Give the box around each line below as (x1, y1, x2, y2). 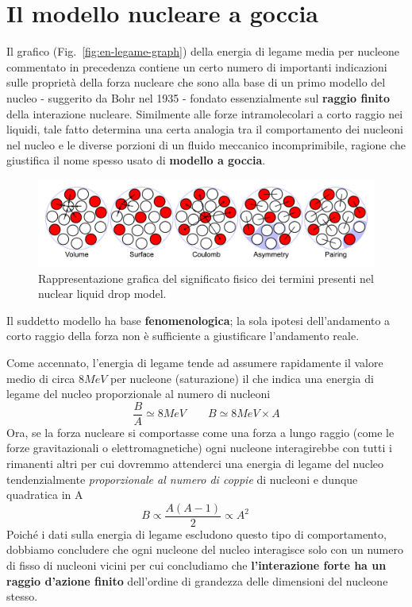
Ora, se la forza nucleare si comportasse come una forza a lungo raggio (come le (6, 423, 395, 440)
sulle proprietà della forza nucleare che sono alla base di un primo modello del (6, 74, 386, 91)
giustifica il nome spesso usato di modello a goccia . (6, 152, 266, 168)
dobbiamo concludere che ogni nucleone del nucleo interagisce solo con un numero (6, 541, 403, 558)
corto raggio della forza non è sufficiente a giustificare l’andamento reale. (6, 327, 360, 344)
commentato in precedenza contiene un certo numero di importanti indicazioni (6, 58, 387, 75)
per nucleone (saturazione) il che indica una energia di (110, 369, 374, 386)
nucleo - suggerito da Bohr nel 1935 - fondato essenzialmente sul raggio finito (6, 89, 391, 106)
